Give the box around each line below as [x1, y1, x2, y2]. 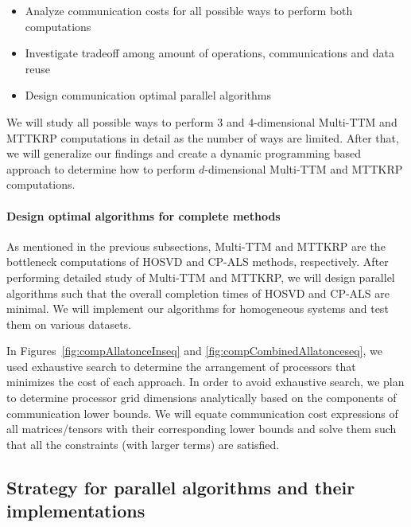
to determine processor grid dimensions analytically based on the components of [6, 389, 397, 406]
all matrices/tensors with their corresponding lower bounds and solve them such [6, 420, 397, 437]
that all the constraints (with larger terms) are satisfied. [6, 435, 280, 452]
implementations [6, 498, 145, 523]
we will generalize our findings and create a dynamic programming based [6, 145, 362, 162]
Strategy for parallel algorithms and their [6, 474, 355, 499]
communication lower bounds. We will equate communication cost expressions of [6, 404, 398, 421]
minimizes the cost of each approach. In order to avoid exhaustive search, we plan [6, 373, 405, 390]
